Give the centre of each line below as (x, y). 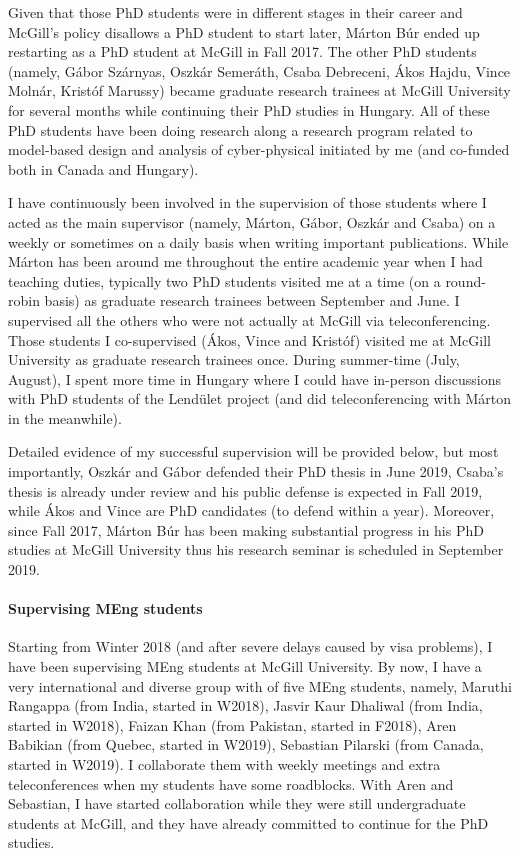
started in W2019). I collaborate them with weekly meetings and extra (224, 763)
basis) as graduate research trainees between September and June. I (252, 300)
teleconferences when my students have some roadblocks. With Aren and (231, 783)
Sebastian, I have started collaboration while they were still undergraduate (237, 803)
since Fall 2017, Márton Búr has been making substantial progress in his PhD (246, 529)
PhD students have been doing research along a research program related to (240, 129)
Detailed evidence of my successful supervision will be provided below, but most (253, 451)
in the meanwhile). (65, 417)
